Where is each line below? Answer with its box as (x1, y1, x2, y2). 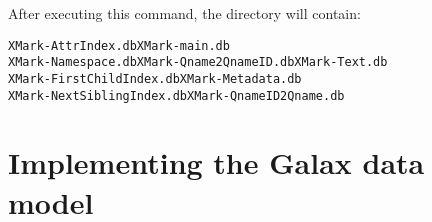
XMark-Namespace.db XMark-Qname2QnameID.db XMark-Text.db (8, 55, 388, 70)
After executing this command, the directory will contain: (8, 3, 361, 23)
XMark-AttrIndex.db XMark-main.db (8, 38, 230, 53)
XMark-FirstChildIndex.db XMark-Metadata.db (8, 71, 302, 86)
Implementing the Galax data (8, 142, 425, 183)
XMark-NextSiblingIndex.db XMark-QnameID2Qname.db (8, 88, 345, 103)
